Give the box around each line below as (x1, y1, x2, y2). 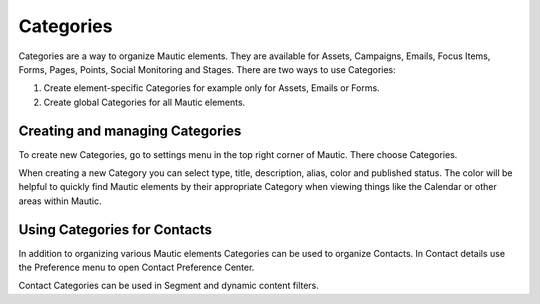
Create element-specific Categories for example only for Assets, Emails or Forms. (43, 82, 380, 94)
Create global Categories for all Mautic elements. (43, 96, 246, 108)
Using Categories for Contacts (18, 221, 213, 238)
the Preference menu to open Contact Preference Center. (18, 261, 255, 274)
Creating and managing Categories (18, 122, 242, 139)
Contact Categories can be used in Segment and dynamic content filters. (18, 280, 320, 292)
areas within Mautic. (18, 195, 102, 207)
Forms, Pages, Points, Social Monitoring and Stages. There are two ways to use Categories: (18, 63, 397, 75)
